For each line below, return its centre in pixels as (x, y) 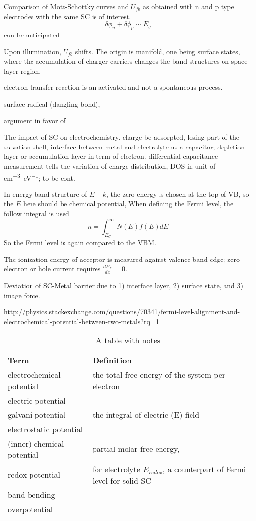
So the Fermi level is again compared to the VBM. (80, 242)
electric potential (37, 400)
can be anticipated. (33, 34)
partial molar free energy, (136, 449)
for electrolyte (116, 469)
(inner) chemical (36, 443)
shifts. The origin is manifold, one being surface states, (158, 51)
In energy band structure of (46, 194)
